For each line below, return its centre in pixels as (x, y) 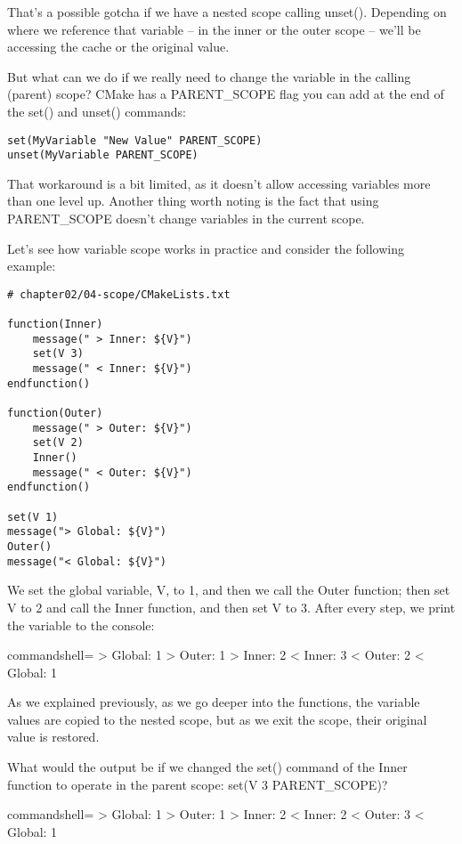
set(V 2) (58, 443)
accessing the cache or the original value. (118, 47)
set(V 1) (33, 517)
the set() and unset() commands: (97, 111)
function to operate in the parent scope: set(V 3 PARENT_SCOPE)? (198, 784)
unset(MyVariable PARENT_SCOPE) (103, 155)
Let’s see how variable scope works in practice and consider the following (206, 248)
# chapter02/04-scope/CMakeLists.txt (119, 294)
